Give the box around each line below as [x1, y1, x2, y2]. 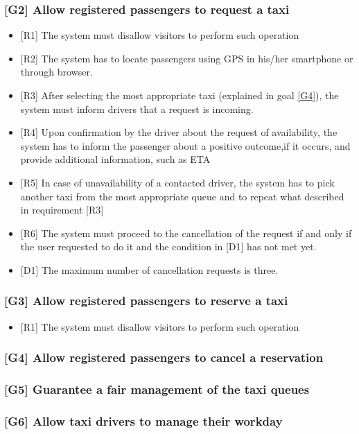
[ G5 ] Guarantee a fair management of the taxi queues [4, 381, 310, 398]
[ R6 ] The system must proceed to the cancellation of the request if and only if [20, 225, 352, 240]
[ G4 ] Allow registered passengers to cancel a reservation [4, 349, 324, 366]
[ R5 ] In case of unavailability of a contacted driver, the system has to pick [20, 175, 335, 189]
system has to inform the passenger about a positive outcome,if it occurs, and [20, 138, 351, 153]
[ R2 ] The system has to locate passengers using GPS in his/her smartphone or [20, 51, 353, 65]
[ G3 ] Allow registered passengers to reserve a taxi [4, 292, 288, 309]
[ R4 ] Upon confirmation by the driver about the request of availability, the [20, 125, 338, 139]
